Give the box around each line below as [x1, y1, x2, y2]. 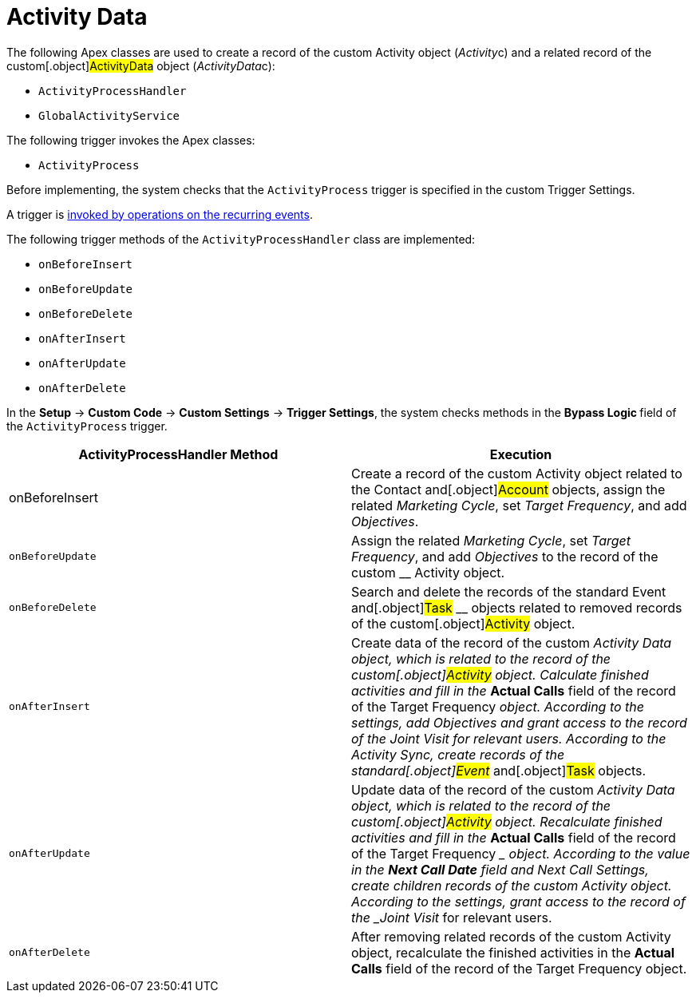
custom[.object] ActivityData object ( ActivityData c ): [6, 58, 275, 73]
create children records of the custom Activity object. [351, 877, 672, 894]
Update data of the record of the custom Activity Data [351, 781, 675, 798]
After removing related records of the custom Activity [351, 928, 671, 945]
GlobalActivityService [38, 109, 180, 122]
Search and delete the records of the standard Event [351, 583, 666, 600]
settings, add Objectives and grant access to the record [351, 714, 687, 731]
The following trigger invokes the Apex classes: [6, 133, 255, 147]
